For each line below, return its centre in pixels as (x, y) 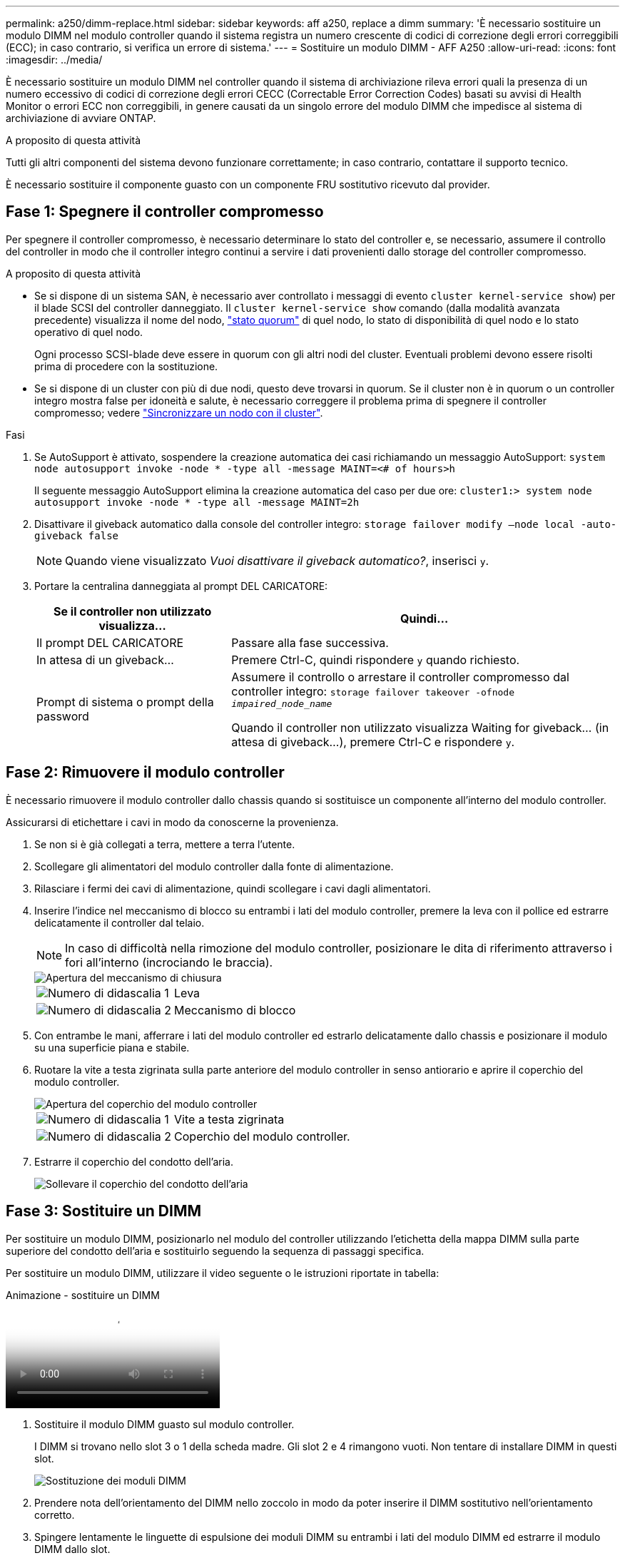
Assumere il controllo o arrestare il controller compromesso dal (400, 677)
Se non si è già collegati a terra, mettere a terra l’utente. (165, 844)
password (63, 717)
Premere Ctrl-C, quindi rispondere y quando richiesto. (376, 660)
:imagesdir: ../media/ (54, 60)
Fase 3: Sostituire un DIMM (104, 1211)
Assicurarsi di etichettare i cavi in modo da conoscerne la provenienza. (172, 822)
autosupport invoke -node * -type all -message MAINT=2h (197, 502)
